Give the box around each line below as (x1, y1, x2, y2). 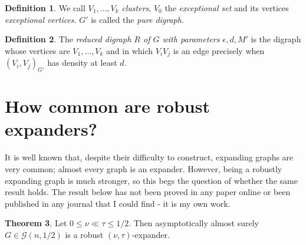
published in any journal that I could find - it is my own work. (5, 197, 231, 209)
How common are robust (5, 94, 210, 118)
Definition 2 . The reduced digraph (5, 33, 131, 45)
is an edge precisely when (173, 44, 265, 56)
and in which (106, 44, 153, 56)
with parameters (162, 33, 220, 45)
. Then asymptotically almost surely (129, 217, 259, 229)
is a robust (65, 228, 104, 240)
